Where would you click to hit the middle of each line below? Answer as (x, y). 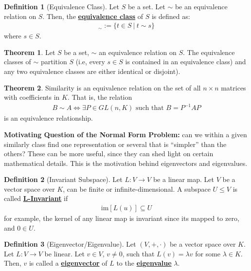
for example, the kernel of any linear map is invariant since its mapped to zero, (122, 218)
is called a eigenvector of (68, 263)
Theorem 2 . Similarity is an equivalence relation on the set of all (102, 87)
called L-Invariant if (36, 198)
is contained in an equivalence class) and (186, 62)
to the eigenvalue (144, 263)
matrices (233, 87)
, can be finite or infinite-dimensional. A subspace (137, 189)
